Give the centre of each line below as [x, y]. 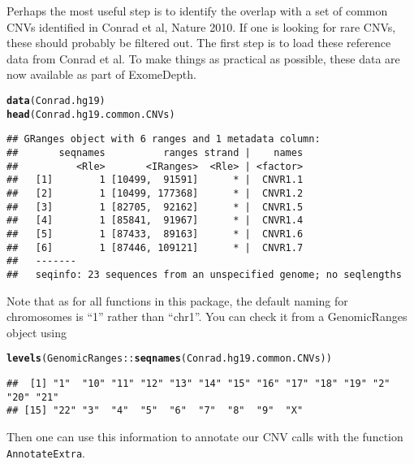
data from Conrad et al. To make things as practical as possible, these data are [203, 58]
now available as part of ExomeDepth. [101, 74]
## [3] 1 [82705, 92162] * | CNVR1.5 [155, 207]
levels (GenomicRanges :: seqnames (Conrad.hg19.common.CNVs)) [169, 359]
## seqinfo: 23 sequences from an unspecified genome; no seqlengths [204, 274]
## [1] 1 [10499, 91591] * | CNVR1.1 [155, 180]
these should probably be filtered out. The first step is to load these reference [199, 43]
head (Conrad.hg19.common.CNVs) [91, 114]
